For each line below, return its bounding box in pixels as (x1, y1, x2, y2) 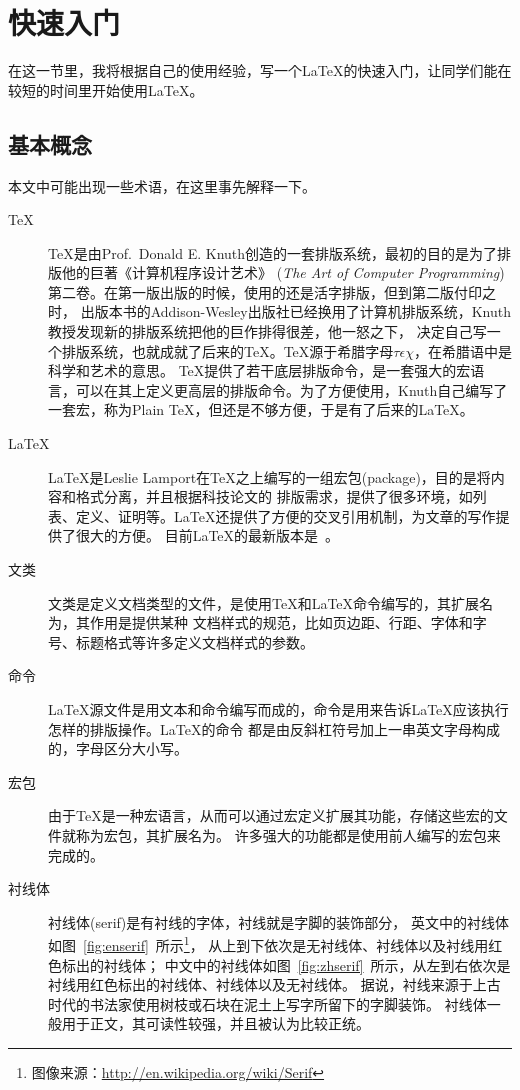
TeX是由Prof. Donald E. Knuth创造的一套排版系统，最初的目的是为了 (48, 242, 498, 263)
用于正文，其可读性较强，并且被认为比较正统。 (61, 1013, 370, 1034)
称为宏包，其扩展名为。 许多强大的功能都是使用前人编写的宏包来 (75, 824, 501, 845)
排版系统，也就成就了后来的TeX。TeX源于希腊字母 (61, 340, 394, 361)
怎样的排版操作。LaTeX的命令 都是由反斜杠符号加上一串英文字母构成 (48, 718, 501, 739)
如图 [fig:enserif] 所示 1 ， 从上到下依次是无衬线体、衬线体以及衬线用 (48, 932, 489, 955)
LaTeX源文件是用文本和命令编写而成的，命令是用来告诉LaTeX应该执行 (48, 698, 509, 719)
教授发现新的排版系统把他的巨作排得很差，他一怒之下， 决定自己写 (48, 321, 487, 342)
